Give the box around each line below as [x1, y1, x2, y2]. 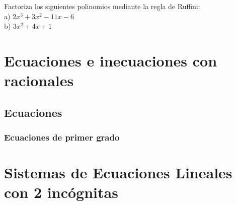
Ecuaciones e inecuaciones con [4, 50, 217, 71]
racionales [4, 70, 74, 91]
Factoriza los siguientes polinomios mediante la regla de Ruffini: [4, 1, 200, 11]
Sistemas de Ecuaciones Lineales [4, 162, 232, 183]
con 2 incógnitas [4, 182, 118, 202]
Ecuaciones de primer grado [4, 131, 120, 144]
